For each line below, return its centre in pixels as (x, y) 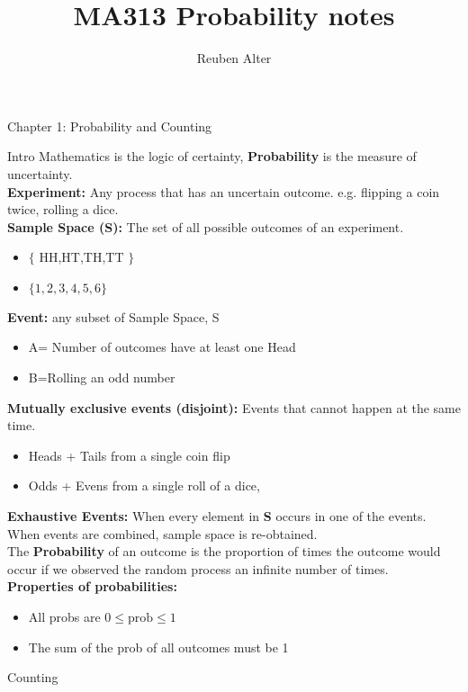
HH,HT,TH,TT (81, 257)
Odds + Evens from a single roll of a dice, (144, 485)
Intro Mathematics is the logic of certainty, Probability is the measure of (212, 156)
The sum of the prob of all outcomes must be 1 (158, 647)
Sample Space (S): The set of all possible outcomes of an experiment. (206, 226)
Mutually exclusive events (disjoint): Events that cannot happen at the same (234, 407)
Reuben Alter (234, 58)
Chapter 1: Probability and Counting (110, 126)
